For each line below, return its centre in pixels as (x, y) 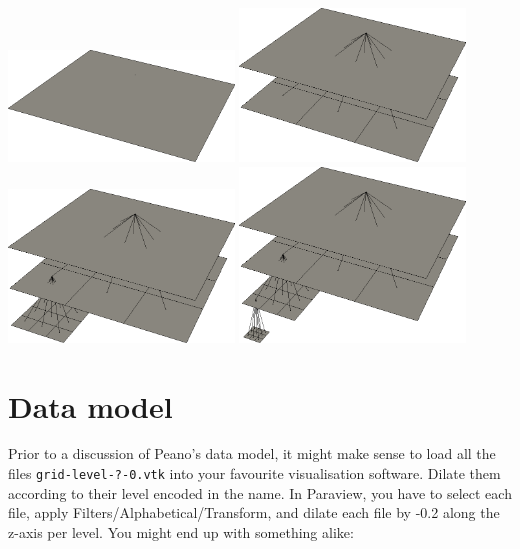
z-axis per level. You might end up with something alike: (181, 531)
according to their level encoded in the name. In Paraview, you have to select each (260, 492)
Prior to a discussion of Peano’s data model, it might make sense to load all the (252, 453)
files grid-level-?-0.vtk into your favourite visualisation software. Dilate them (254, 473)
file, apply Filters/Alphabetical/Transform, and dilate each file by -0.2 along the (254, 512)
